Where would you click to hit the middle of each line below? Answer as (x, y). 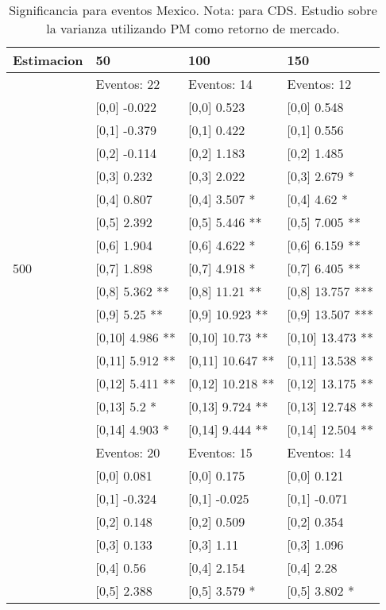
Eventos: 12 (319, 84)
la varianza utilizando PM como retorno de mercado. (193, 28)
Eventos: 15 (220, 452)
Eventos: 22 (128, 84)
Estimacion (48, 60)
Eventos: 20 (128, 452)
